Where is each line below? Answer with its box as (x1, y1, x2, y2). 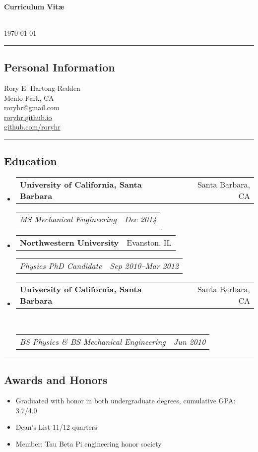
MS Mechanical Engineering (19, 213, 117, 225)
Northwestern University (19, 237, 119, 249)
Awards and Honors (4, 372, 108, 387)
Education (4, 153, 57, 169)
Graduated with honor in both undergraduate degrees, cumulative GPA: (15, 395, 236, 405)
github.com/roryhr (4, 122, 61, 132)
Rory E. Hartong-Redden (4, 82, 80, 93)
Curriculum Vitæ (4, 1, 64, 11)
